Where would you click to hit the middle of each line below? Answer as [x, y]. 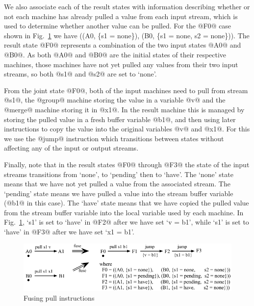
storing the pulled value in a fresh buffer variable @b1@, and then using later [120, 119]
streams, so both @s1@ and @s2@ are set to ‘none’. [80, 74]
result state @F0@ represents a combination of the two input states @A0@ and [123, 45]
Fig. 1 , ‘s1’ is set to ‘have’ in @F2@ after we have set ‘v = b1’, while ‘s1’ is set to [127, 222]
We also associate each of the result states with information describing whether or [127, 6]
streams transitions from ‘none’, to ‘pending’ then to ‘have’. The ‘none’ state [119, 174]
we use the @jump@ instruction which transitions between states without [114, 138]
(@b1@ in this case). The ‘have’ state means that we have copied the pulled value [127, 203]
